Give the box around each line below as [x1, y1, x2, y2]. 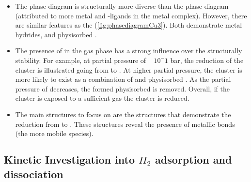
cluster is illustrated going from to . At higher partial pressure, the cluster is [15, 64, 242, 75]
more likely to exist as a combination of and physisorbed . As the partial [15, 74, 231, 84]
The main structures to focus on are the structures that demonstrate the [15, 109, 231, 119]
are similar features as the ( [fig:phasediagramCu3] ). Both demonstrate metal [15, 20, 242, 30]
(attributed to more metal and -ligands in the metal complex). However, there [15, 10, 247, 20]
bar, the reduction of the [170, 55, 244, 65]
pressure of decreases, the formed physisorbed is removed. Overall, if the [15, 83, 230, 93]
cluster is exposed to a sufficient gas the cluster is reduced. [15, 93, 189, 103]
